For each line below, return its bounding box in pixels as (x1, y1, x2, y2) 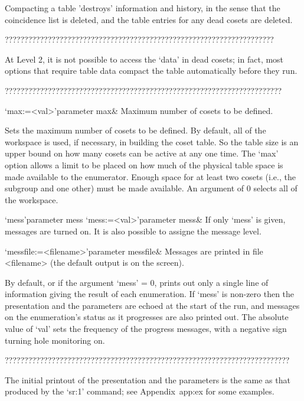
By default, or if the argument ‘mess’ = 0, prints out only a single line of (5, 276, 269, 288)
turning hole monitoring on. (5, 334, 105, 346)
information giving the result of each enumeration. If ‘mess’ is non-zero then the (5, 288, 295, 300)
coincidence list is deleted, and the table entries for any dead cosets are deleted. (5, 13, 293, 25)
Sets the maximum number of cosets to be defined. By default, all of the (5, 124, 266, 136)
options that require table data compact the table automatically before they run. (5, 64, 298, 77)
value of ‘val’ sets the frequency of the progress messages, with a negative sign (5, 322, 287, 335)
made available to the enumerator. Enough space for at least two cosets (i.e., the (5, 170, 296, 182)
